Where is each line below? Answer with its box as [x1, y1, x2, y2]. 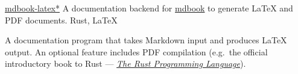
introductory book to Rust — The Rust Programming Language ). [5, 57, 246, 70]
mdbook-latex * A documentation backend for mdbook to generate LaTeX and [5, 2, 293, 14]
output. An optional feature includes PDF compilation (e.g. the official [5, 45, 268, 58]
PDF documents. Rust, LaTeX [5, 13, 118, 26]
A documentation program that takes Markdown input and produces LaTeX [5, 34, 287, 46]
